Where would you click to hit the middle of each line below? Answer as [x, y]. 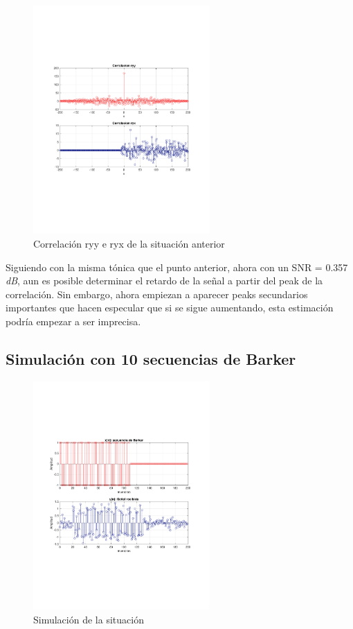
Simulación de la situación [89, 619]
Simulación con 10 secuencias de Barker [151, 358]
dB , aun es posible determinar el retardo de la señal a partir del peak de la [164, 281]
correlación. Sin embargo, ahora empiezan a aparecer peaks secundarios [157, 294]
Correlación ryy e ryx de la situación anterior [129, 243]
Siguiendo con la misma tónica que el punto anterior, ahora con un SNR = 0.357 [177, 267]
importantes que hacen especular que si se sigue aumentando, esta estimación [170, 308]
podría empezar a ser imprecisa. [73, 321]
